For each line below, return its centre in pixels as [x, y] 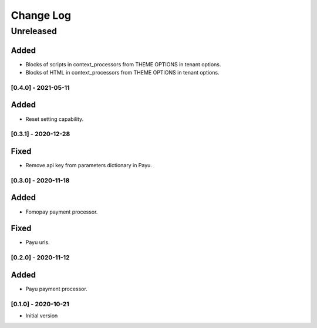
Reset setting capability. [55, 119]
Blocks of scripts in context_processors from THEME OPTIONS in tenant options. [123, 64]
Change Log [41, 15]
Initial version [42, 316]
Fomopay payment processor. [62, 212]
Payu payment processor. [56, 289]
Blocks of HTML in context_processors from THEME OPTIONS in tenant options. [122, 73]
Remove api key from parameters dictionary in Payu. [89, 165]
